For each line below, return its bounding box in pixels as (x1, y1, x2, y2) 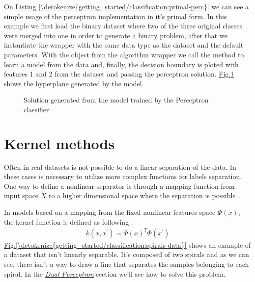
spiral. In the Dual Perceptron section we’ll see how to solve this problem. (4, 268, 226, 279)
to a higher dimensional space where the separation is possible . (49, 190, 240, 201)
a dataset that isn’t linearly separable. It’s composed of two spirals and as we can (4, 249, 249, 259)
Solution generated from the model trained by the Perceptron (24, 95, 209, 105)
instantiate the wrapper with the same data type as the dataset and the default (4, 40, 244, 50)
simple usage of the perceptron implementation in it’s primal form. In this (4, 11, 227, 21)
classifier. (24, 104, 51, 114)
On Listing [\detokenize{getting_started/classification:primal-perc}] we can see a (4, 1, 249, 11)
